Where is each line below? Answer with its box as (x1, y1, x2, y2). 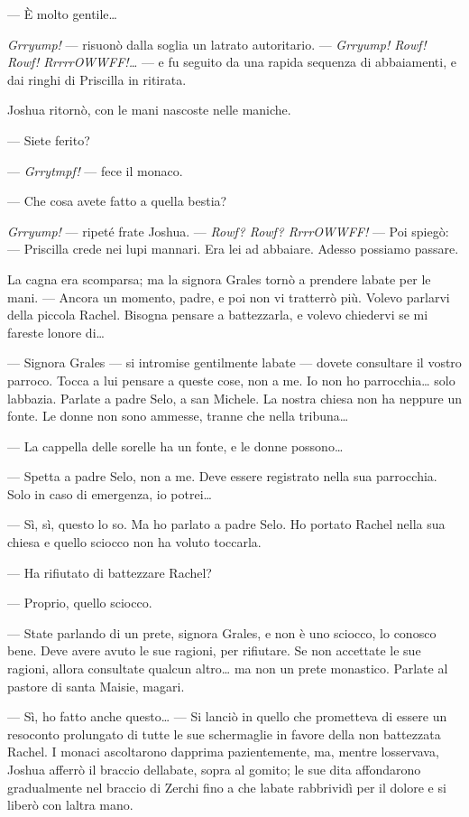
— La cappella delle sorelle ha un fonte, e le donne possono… (7, 436, 344, 455)
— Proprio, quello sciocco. (7, 593, 152, 612)
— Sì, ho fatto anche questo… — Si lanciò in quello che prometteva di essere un (7, 707, 447, 726)
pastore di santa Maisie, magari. (7, 676, 185, 695)
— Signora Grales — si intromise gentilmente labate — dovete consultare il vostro (7, 353, 462, 372)
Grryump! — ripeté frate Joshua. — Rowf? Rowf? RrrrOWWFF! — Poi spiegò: (7, 221, 449, 240)
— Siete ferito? (7, 130, 90, 149)
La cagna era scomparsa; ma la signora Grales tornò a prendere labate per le (7, 269, 431, 288)
